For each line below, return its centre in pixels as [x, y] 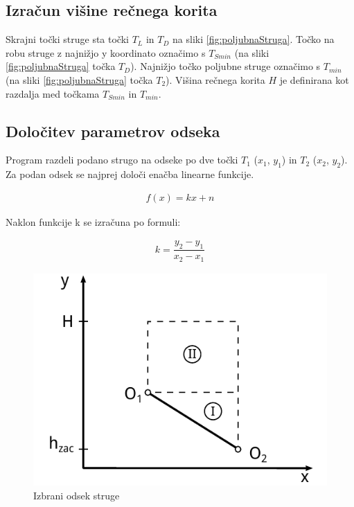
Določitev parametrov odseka [113, 131]
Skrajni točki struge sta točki [67, 39]
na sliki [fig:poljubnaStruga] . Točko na [254, 39]
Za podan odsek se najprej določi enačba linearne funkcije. [130, 174]
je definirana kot [314, 79]
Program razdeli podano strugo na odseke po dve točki [122, 160]
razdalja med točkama [53, 93]
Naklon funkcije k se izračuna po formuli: [93, 221]
